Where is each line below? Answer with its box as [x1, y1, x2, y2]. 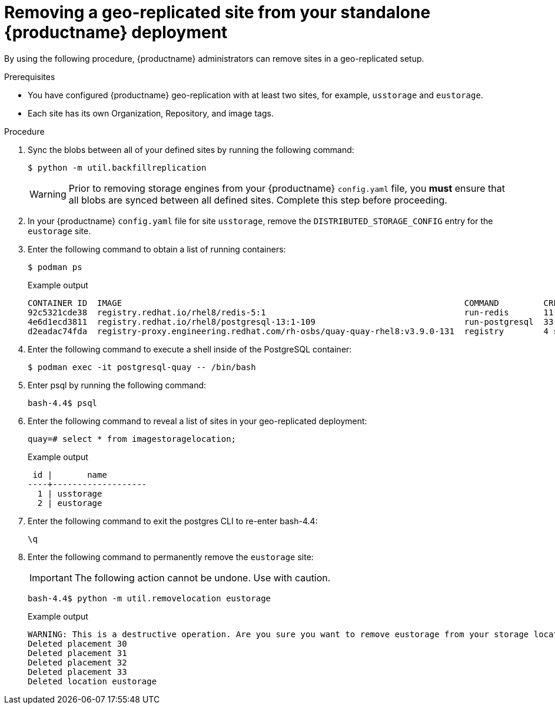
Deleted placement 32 [28, 657, 127, 667]
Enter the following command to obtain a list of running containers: [28, 244, 286, 254]
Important [29, 571, 72, 584]
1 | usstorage [37, 488, 102, 498]
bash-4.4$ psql [28, 398, 98, 408]
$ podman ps [28, 262, 82, 272]
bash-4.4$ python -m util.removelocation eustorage [28, 593, 271, 603]
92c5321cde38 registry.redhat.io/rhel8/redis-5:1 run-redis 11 [28, 307, 554, 317]
